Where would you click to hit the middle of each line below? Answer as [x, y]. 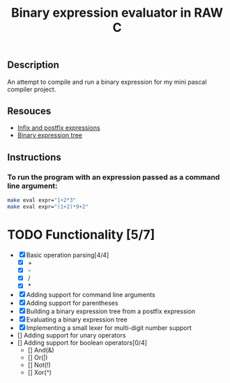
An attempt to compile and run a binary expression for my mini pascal [107, 82]
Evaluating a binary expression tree [77, 320]
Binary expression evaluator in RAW [117, 13]
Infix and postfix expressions [59, 128]
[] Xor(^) [40, 373]
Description [33, 65]
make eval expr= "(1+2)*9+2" [48, 206]
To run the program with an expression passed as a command [114, 177]
